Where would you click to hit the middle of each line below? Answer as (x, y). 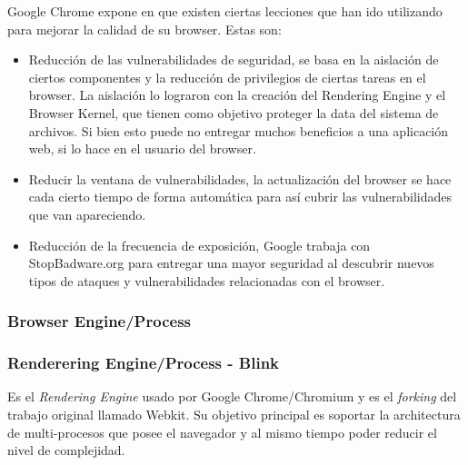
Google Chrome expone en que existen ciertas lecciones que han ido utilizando (225, 11)
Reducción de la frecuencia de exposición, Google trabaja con (199, 245)
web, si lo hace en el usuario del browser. (142, 148)
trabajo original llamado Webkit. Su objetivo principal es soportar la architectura (234, 414)
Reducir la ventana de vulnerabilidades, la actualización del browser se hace (240, 178)
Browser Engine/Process (99, 321)
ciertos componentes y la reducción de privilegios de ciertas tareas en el (227, 77)
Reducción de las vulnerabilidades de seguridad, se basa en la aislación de (234, 59)
